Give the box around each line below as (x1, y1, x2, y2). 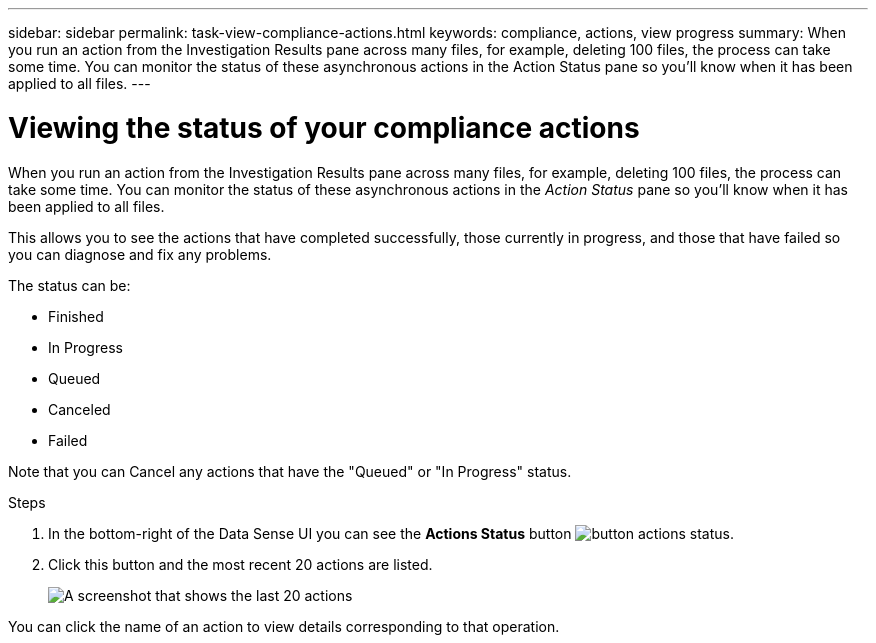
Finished (48, 307, 104, 325)
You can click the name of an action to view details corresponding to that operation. (8, 617, 560, 635)
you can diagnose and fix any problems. (8, 245, 272, 263)
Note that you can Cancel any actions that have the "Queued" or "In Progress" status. (8, 462, 572, 480)
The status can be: (8, 276, 131, 294)
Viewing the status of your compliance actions (8, 110, 640, 145)
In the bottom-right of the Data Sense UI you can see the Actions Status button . (48, 524, 734, 542)
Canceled (48, 400, 111, 418)
